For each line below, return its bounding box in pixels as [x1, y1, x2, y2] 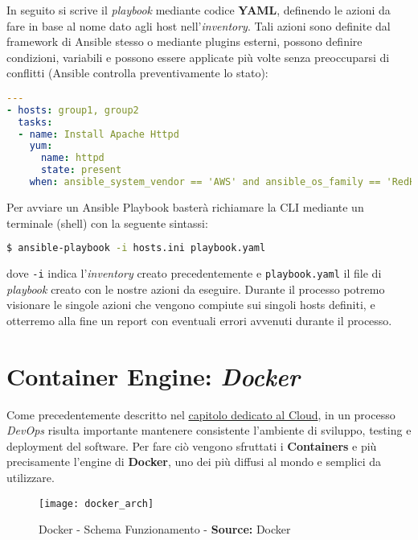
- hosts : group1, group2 [6, 104, 139, 116]
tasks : [18, 116, 53, 128]
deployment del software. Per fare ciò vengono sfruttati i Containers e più [6, 437, 377, 454]
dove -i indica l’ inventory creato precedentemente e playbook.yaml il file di [6, 265, 382, 282]
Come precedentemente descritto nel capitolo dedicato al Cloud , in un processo [6, 406, 395, 423]
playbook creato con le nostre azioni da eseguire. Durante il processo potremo [6, 280, 385, 297]
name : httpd [40, 152, 104, 164]
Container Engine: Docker [6, 359, 300, 393]
